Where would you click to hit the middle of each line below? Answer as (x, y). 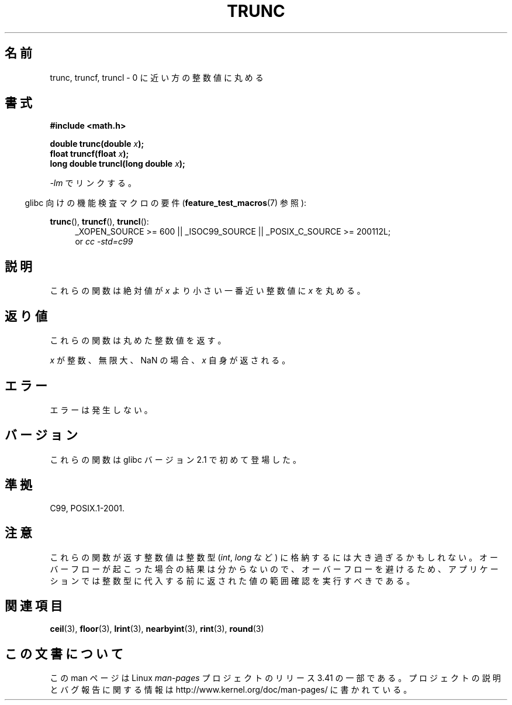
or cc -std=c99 (104, 242)
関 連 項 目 (34, 606)
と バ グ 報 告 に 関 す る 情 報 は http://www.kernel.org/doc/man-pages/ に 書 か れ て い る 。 (231, 690)
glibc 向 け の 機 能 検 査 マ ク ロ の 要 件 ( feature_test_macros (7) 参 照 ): (166, 203)
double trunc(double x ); (97, 144)
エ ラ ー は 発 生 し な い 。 (101, 410)
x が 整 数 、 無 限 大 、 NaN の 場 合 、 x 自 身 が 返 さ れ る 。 (170, 360)
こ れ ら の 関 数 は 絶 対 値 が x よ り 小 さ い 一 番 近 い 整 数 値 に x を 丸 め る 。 (207, 291)
